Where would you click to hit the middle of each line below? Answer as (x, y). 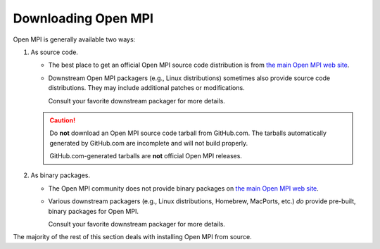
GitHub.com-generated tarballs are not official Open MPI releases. (146, 156)
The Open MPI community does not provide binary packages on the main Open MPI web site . (184, 188)
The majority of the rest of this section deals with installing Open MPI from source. (133, 237)
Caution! (63, 120)
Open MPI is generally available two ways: (74, 39)
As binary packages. (61, 175)
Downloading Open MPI (83, 18)
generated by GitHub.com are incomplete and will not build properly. (149, 143)
